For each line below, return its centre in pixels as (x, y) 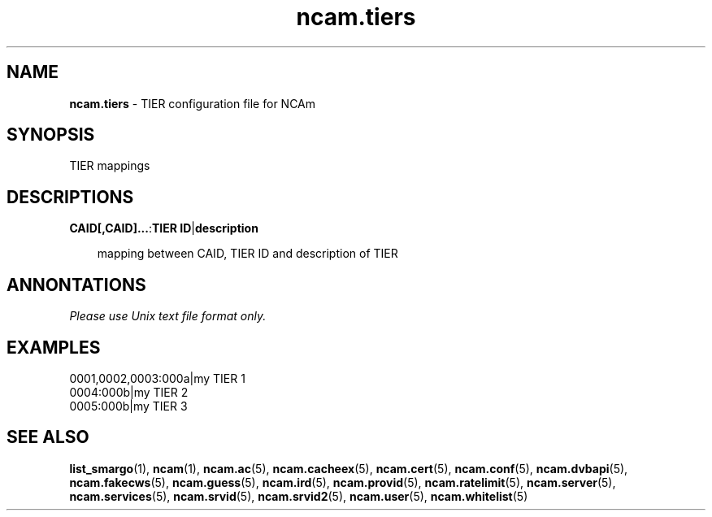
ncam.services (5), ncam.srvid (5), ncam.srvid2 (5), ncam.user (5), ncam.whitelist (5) (299, 496)
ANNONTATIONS (76, 285)
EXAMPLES (54, 347)
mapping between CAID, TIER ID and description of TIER (247, 254)
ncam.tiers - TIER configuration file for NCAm (193, 103)
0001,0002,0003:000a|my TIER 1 (157, 378)
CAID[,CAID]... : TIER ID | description (164, 228)
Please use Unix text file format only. (168, 316)
